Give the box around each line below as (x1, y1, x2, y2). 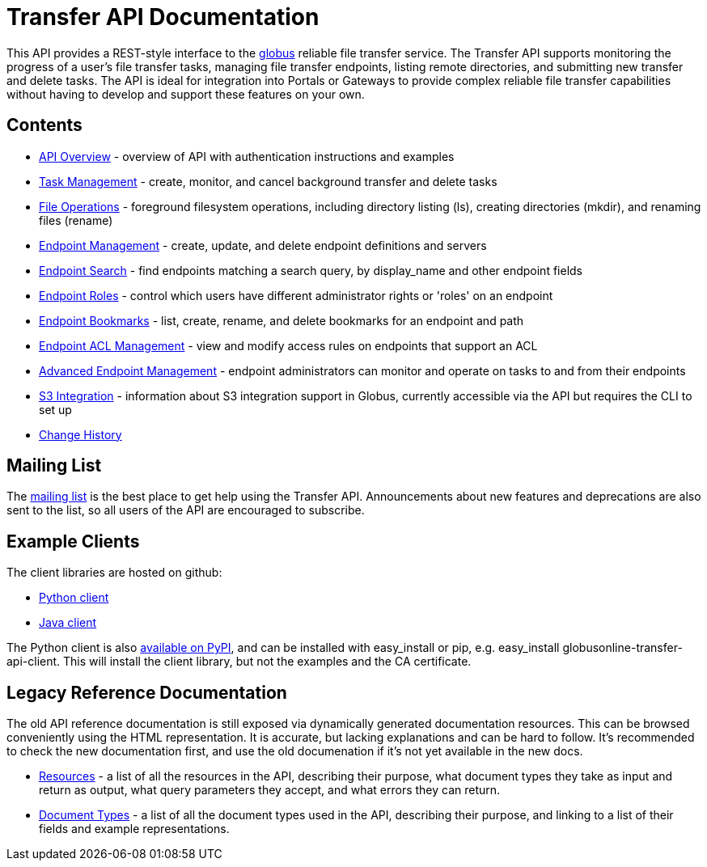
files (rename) (39, 213, 113, 227)
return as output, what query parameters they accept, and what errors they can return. (39, 783, 501, 797)
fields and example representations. (39, 822, 230, 836)
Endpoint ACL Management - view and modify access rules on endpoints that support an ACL (39, 338, 538, 353)
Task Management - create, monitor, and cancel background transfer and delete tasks (39, 174, 497, 188)
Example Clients (6, 531, 140, 552)
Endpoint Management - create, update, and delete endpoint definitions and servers (39, 238, 487, 252)
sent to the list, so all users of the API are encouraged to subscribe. (6, 503, 365, 518)
